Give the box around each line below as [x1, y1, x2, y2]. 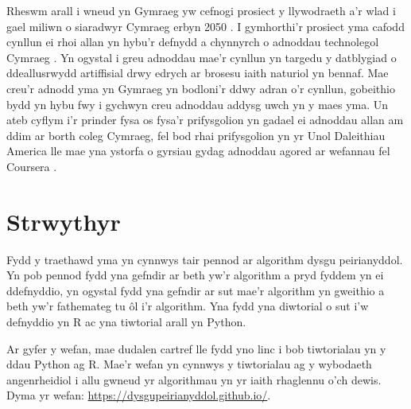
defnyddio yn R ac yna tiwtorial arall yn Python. [6, 314, 246, 330]
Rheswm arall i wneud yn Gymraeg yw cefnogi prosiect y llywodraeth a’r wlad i [6, 2, 396, 18]
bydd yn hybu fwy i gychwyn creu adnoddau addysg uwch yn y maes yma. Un [6, 95, 389, 112]
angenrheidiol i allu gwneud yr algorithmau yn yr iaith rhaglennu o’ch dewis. [6, 371, 382, 388]
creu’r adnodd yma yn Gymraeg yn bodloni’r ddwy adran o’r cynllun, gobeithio [6, 80, 395, 96]
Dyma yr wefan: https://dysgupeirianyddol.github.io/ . [6, 387, 271, 403]
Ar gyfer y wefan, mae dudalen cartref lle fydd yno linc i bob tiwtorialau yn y [6, 340, 386, 356]
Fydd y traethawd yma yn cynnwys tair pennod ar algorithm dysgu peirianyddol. [6, 251, 403, 267]
